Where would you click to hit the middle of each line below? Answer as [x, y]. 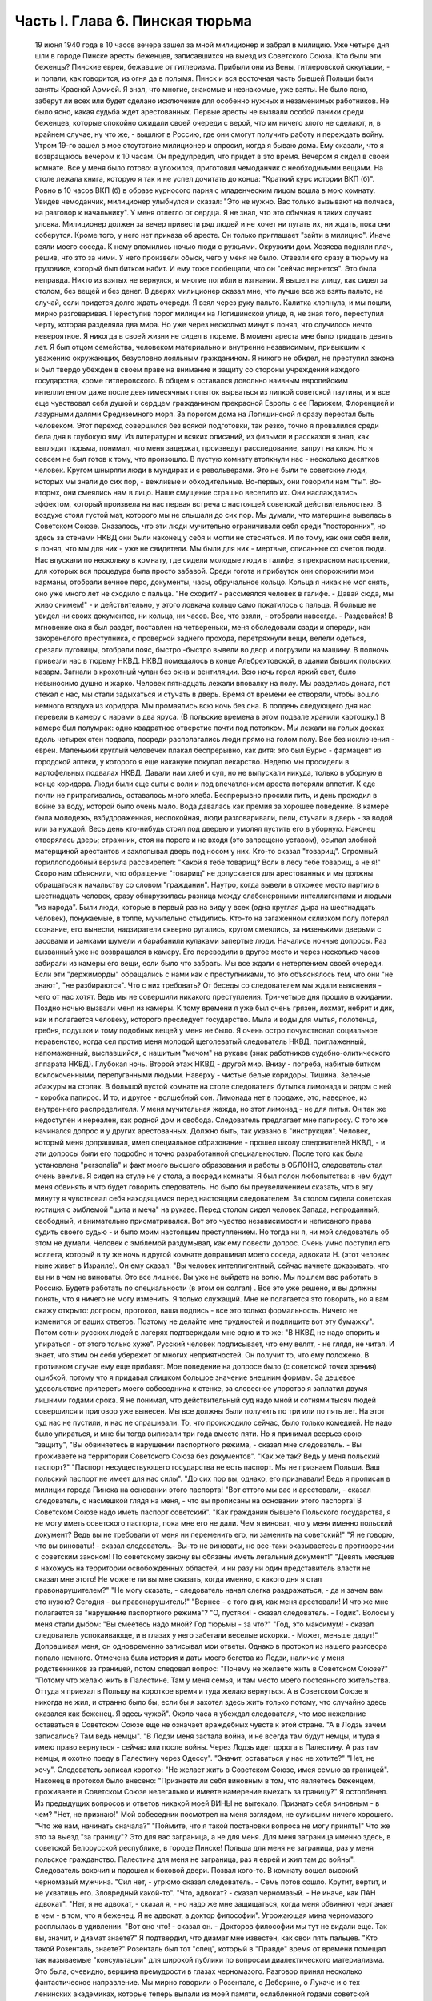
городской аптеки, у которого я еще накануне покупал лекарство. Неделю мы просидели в [192, 761]
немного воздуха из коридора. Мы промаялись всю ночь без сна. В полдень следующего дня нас [203, 705]
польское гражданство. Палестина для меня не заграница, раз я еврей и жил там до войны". [195, 1859]
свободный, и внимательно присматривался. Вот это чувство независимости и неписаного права [203, 1221]
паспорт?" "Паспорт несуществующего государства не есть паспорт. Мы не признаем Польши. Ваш [207, 1467]
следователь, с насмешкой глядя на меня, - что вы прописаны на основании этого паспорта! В [198, 1501]
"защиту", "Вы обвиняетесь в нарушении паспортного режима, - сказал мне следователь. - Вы [198, 1445]
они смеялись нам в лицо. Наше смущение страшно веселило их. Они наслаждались [210, 493]
